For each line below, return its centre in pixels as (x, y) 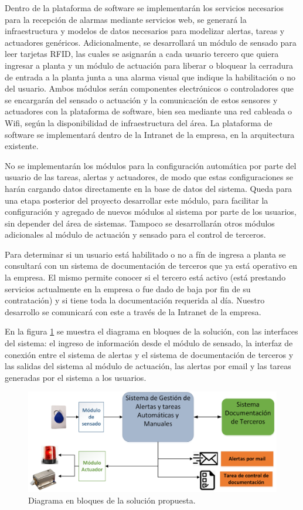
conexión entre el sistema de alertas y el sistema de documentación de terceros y (149, 354)
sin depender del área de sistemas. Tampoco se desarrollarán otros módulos (140, 223)
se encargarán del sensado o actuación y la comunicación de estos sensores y (141, 99)
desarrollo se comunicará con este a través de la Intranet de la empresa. (133, 311)
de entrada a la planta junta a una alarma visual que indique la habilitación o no (150, 77)
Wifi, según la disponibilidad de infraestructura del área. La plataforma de (139, 122)
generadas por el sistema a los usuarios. (76, 377)
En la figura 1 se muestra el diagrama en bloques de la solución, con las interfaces (151, 331)
